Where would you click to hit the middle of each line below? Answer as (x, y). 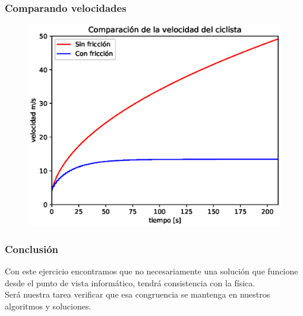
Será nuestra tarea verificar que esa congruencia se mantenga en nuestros (138, 294)
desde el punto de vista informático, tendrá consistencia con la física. (130, 282)
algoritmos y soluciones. (48, 306)
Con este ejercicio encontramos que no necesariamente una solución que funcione (151, 271)
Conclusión (31, 249)
